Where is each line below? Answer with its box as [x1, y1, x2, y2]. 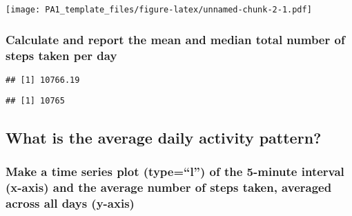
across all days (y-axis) [6, 194, 135, 211]
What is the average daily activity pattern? [6, 126, 322, 148]
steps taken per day [6, 46, 117, 63]
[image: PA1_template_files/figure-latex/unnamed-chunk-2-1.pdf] [6, 5, 312, 14]
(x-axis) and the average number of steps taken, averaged [6, 178, 332, 195]
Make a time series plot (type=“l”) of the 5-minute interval [6, 162, 344, 179]
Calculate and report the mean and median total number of [6, 30, 345, 48]
